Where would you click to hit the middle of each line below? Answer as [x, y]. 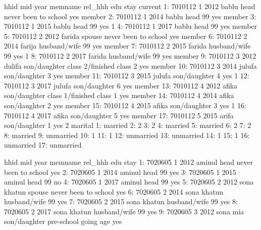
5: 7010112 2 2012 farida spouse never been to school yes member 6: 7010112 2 [126, 36]
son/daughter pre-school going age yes [63, 221]
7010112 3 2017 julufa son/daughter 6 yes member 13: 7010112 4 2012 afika [121, 85]
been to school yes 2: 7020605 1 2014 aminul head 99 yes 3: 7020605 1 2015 [120, 172]
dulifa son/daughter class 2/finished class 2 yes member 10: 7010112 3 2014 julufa [130, 65]
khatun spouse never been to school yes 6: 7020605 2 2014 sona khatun [114, 191]
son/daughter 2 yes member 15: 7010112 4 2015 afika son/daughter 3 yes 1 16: [125, 105]
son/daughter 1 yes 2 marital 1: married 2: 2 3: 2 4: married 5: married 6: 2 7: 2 [128, 125]
